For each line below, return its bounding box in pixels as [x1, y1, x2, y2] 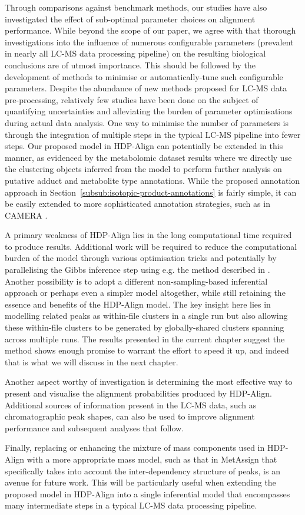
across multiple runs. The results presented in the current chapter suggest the [5, 332, 285, 345]
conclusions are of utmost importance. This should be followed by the [5, 58, 256, 71]
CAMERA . [5, 209, 48, 221]
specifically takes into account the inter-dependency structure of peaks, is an [5, 464, 280, 477]
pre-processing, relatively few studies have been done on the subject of [5, 93, 258, 105]
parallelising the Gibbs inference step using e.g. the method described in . [5, 263, 270, 276]
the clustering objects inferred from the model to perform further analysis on [5, 163, 282, 175]
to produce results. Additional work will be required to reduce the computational [5, 240, 297, 252]
